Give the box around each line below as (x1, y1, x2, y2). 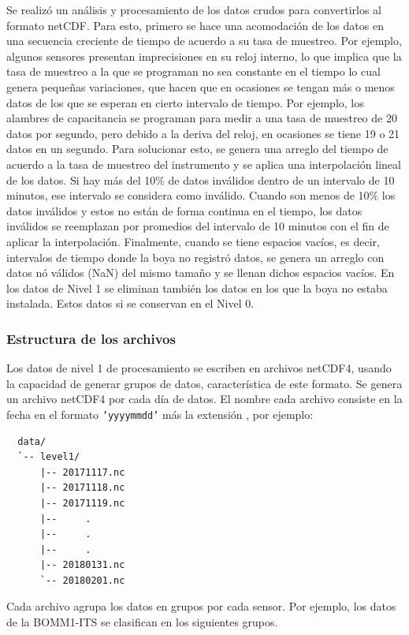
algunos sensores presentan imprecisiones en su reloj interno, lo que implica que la (6, 47, 402, 64)
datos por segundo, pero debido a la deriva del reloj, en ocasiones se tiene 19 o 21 (6, 125, 400, 141)
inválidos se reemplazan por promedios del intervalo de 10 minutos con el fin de (6, 218, 389, 234)
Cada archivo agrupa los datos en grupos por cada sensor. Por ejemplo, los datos (6, 598, 396, 614)
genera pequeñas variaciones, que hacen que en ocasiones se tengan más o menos (6, 78, 395, 95)
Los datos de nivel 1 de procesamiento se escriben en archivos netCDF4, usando (6, 360, 392, 376)
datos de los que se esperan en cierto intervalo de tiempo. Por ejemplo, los (6, 94, 364, 110)
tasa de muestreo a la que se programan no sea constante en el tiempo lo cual (6, 63, 381, 80)
